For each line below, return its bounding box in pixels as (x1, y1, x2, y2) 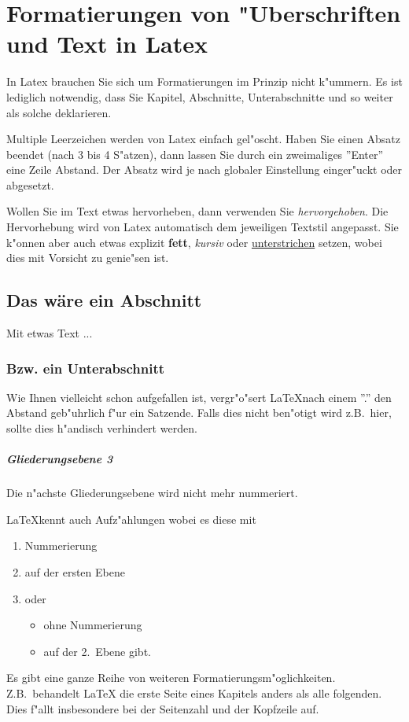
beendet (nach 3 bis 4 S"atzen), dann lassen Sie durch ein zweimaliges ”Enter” (6, 146, 384, 162)
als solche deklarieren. (6, 104, 112, 120)
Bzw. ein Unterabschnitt (6, 358, 165, 378)
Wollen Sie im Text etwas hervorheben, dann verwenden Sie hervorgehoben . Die (6, 203, 389, 219)
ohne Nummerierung (43, 617, 142, 633)
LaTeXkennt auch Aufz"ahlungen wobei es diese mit (6, 510, 256, 527)
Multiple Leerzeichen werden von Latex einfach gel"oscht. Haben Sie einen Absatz (6, 131, 400, 147)
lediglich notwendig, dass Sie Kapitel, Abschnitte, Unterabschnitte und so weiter (6, 88, 393, 105)
